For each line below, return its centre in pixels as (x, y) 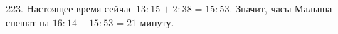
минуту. (157, 22)
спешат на (28, 22)
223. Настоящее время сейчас (69, 8)
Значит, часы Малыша (284, 8)
